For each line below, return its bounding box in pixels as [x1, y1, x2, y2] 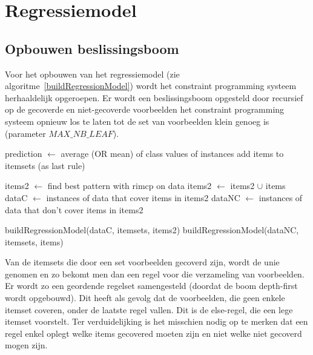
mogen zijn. [5, 339, 48, 351]
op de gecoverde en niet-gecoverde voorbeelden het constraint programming [5, 103, 285, 116]
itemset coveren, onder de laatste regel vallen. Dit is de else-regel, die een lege [5, 303, 293, 316]
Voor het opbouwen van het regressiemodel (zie [5, 67, 180, 80]
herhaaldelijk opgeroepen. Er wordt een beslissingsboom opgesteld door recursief [5, 91, 303, 104]
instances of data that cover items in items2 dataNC [46, 191, 240, 204]
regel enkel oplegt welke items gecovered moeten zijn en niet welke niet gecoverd [5, 327, 302, 339]
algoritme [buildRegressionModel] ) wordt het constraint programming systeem [5, 79, 297, 92]
